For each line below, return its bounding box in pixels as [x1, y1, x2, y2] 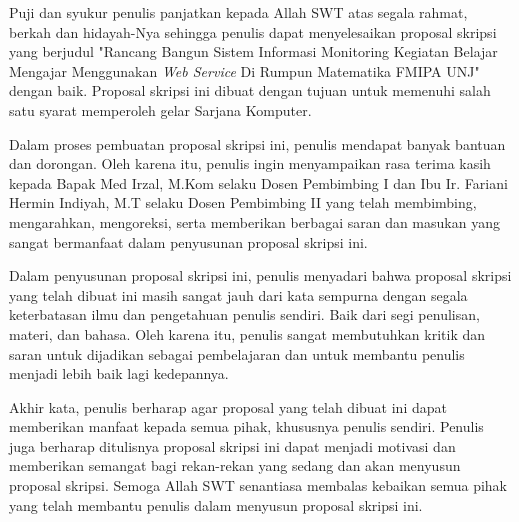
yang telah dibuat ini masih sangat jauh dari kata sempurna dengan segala [9, 284, 468, 305]
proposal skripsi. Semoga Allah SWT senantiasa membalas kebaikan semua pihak [9, 475, 508, 496]
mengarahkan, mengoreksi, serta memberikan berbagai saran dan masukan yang [9, 211, 500, 232]
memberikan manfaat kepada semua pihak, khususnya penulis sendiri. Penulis [9, 416, 484, 437]
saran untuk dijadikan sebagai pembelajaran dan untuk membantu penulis [9, 343, 465, 364]
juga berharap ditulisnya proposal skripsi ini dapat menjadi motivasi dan [9, 435, 456, 456]
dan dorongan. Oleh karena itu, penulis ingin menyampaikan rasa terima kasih [9, 153, 491, 174]
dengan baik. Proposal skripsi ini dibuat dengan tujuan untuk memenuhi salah [9, 80, 491, 101]
